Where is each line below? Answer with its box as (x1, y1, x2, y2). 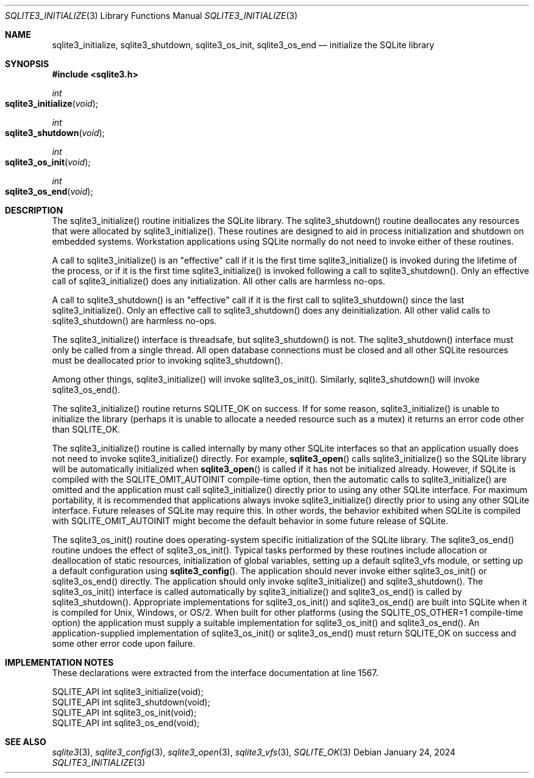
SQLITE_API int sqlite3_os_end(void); (52, 718, 200, 728)
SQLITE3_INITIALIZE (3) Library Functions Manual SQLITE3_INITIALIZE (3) (5, 10, 298, 21)
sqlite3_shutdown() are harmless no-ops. (52, 315, 217, 326)
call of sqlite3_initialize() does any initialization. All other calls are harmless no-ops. (52, 276, 385, 286)
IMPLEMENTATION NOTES (5, 657, 114, 668)
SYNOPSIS (5, 59, 49, 69)
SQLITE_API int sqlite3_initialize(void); (52, 686, 204, 697)
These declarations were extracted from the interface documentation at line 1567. (52, 668, 379, 678)
